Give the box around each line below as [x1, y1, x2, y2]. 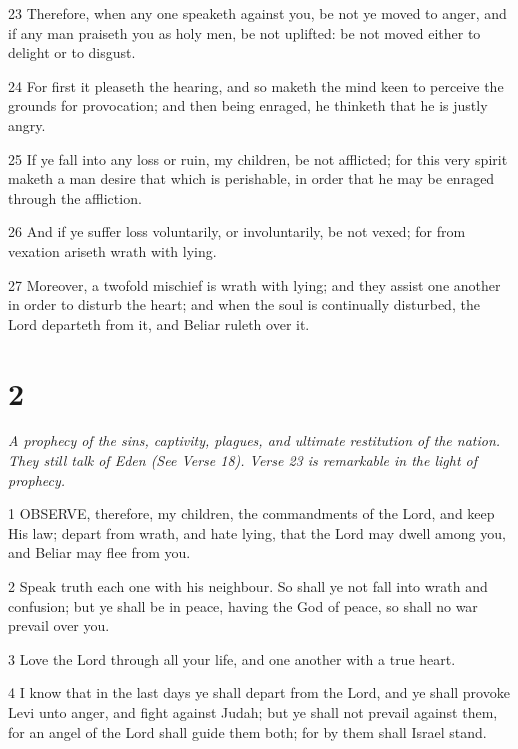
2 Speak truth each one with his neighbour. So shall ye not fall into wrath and [8, 576, 488, 596]
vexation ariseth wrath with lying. [8, 240, 217, 261]
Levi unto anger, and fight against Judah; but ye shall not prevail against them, [8, 701, 498, 722]
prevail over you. [8, 615, 110, 636]
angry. [8, 114, 46, 135]
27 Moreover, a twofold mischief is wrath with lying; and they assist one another [8, 274, 501, 295]
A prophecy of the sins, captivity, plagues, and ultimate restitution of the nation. [8, 430, 501, 451]
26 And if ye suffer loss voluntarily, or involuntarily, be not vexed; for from [8, 221, 466, 242]
